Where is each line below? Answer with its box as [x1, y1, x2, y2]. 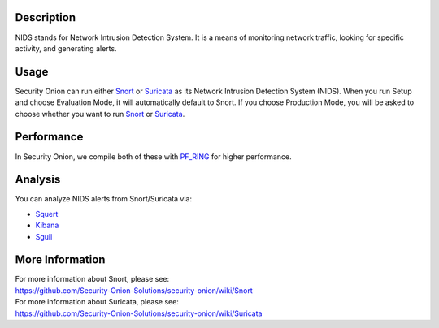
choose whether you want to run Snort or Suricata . [15, 109, 185, 119]
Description [15, 11, 76, 24]
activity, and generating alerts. [15, 43, 117, 53]
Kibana [35, 220, 59, 231]
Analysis [15, 173, 61, 187]
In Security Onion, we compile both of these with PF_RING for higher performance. [15, 151, 292, 162]
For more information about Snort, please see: [15, 274, 170, 284]
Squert [35, 209, 59, 218]
